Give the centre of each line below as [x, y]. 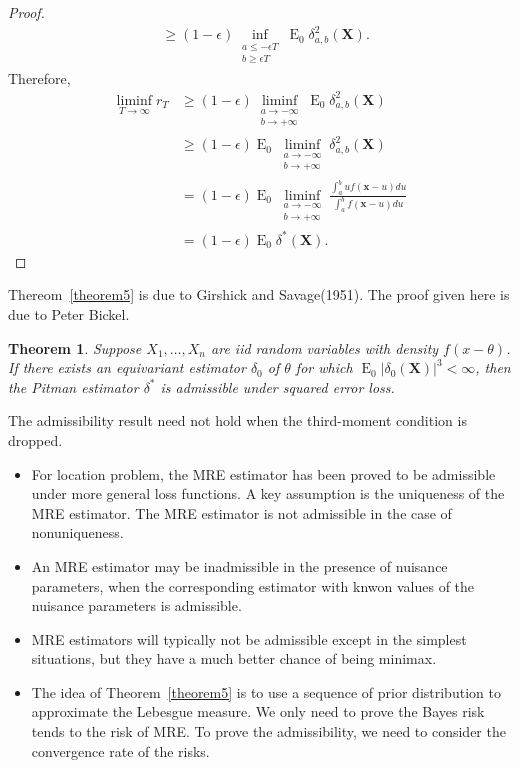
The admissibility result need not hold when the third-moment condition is [237, 420]
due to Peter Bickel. [69, 313]
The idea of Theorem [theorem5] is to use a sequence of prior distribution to [266, 691]
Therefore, [39, 77]
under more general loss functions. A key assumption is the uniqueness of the [268, 493]
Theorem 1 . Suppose [75, 347]
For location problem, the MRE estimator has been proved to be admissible [263, 473]
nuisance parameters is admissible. [136, 605]
